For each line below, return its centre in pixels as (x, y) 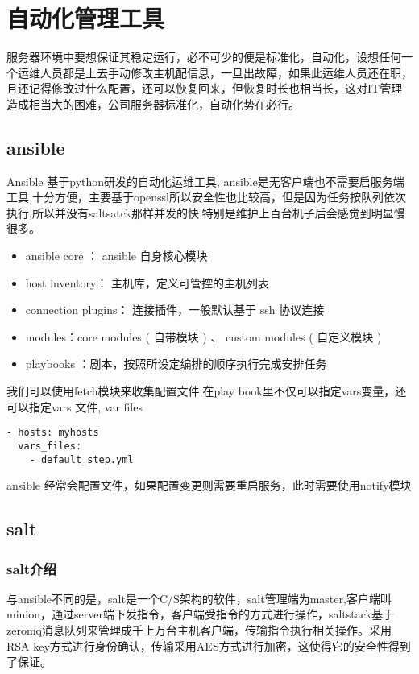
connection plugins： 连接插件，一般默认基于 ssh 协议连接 (175, 310)
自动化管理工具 (86, 18)
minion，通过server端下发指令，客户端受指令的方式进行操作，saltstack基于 (200, 614)
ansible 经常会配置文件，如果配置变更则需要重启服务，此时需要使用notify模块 (209, 485)
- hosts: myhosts (53, 433)
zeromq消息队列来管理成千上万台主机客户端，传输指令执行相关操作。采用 (199, 629)
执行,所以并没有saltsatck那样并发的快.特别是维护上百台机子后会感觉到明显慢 (206, 212)
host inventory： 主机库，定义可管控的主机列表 (147, 282)
